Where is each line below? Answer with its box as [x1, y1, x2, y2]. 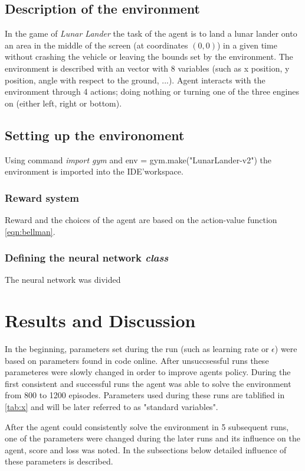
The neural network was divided [5, 273, 121, 286]
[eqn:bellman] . [5, 225, 55, 237]
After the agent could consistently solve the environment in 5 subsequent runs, [5, 420, 289, 433]
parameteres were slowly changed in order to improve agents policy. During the [5, 366, 291, 378]
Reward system [5, 190, 79, 205]
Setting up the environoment [5, 125, 185, 144]
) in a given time [217, 38, 277, 51]
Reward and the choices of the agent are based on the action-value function [5, 213, 277, 225]
